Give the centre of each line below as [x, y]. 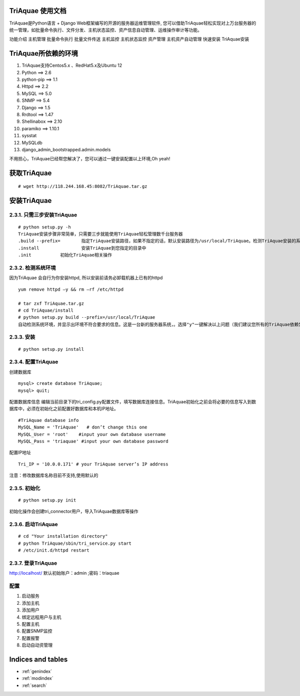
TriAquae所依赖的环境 [44, 53]
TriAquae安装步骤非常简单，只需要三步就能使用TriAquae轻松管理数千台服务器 [100, 234]
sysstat [29, 136]
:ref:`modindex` [37, 678]
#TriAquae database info [48, 420]
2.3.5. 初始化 [25, 488]
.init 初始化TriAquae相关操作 [65, 255]
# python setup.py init [47, 500]
